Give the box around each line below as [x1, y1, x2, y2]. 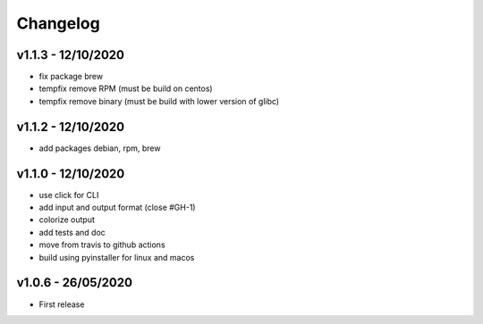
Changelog [16, 13, 100, 33]
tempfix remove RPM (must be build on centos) [38, 83, 214, 94]
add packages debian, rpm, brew [38, 143, 161, 154]
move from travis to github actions [38, 239, 165, 250]
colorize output [38, 214, 96, 225]
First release [38, 299, 85, 310]
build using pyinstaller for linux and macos [38, 252, 195, 262]
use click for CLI [38, 189, 99, 200]
